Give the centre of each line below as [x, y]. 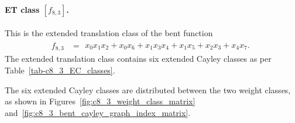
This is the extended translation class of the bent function [109, 33]
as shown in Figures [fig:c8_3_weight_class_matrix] [100, 101]
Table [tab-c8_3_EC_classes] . [60, 70]
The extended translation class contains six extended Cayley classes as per [138, 59]
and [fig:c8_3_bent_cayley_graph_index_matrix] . [98, 112]
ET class [22, 9]
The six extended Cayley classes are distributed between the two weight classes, [148, 89]
